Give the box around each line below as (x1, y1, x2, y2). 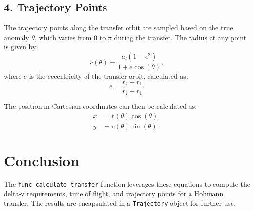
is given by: (4, 42, 38, 52)
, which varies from (34, 32, 92, 42)
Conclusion (4, 150, 80, 170)
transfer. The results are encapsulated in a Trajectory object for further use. (4, 198, 235, 208)
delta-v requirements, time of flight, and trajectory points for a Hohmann (4, 188, 224, 198)
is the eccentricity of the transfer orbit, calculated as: (29, 71, 188, 81)
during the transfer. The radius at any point (114, 32, 247, 42)
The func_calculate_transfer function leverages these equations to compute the (4, 178, 251, 189)
